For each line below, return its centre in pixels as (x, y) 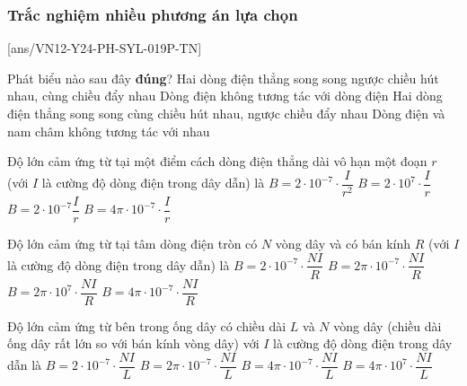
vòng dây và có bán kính (343, 243)
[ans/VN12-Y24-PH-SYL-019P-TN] (105, 48)
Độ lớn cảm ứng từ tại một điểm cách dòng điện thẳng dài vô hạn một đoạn (217, 161)
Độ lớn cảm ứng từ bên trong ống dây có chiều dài (147, 325)
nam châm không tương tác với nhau (109, 131)
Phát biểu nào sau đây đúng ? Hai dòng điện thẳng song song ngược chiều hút (223, 78)
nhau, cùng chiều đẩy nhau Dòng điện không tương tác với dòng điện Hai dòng (225, 96)
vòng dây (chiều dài (388, 325)
